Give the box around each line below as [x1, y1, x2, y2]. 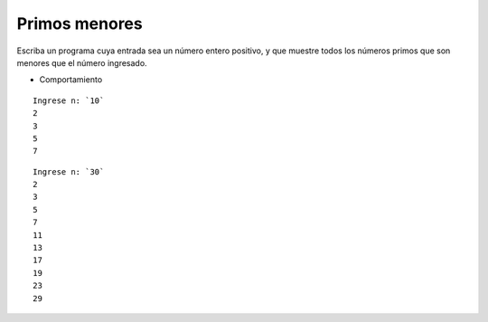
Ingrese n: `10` [33, 95, 105, 106]
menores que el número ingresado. [16, 57, 148, 68]
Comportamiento [39, 74, 103, 85]
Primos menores [16, 14, 144, 33]
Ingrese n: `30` [33, 166, 105, 176]
